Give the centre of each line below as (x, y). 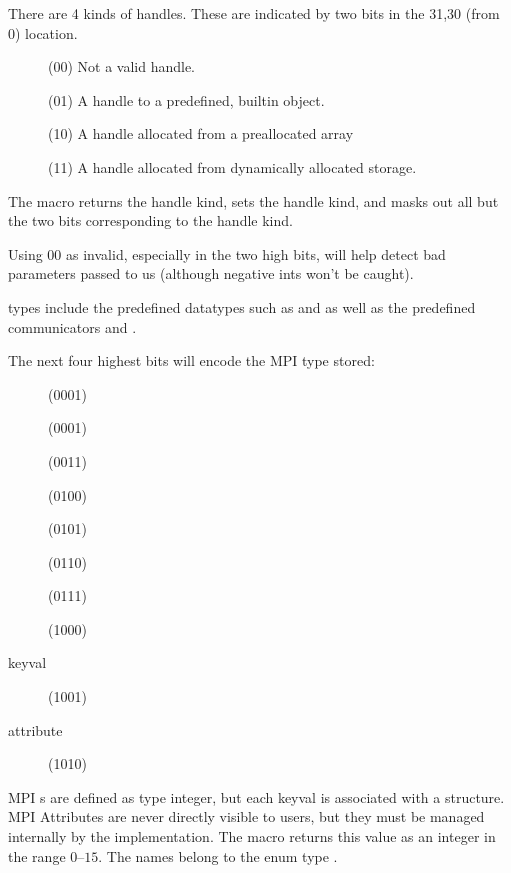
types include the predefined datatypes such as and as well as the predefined (242, 306)
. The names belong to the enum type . (218, 855)
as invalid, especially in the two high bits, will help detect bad (256, 253)
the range (37, 855)
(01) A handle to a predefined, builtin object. (186, 99)
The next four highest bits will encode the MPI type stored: (191, 360)
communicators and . (72, 326)
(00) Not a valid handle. (122, 66)
